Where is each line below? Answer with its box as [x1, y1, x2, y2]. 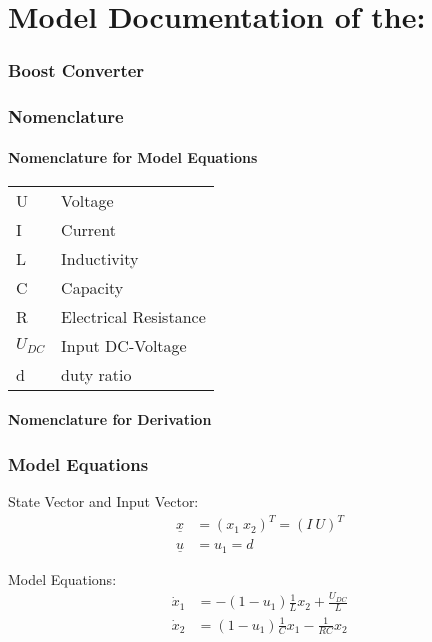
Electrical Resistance [61, 304, 206, 328]
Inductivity [61, 246, 139, 270]
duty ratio [61, 362, 132, 386]
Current [61, 217, 116, 241]
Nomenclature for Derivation [8, 409, 212, 430]
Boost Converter [8, 58, 145, 83]
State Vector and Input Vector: [8, 491, 199, 512]
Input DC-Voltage [61, 333, 187, 357]
